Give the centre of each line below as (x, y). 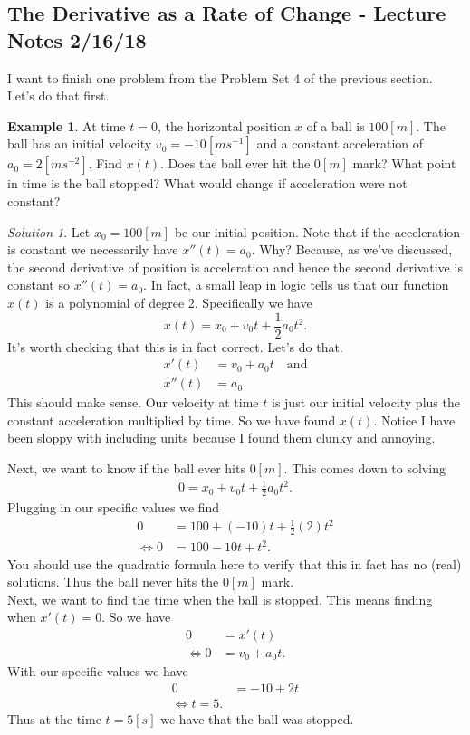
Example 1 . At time (67, 125)
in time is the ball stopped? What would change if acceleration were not (207, 183)
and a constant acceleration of (340, 143)
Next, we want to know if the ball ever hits (126, 468)
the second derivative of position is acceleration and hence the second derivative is (235, 267)
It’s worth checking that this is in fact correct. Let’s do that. (175, 346)
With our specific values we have (98, 671)
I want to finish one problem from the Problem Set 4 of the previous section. (220, 77)
